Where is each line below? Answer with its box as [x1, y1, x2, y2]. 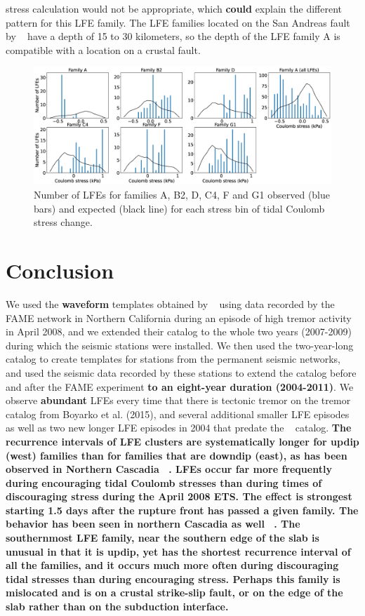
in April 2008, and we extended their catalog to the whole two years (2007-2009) [6, 324, 352, 339]
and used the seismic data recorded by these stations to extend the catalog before [6, 365, 357, 380]
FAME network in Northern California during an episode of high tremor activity [6, 310, 352, 325]
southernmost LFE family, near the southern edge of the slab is [6, 530, 319, 545]
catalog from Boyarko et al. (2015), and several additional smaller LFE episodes [6, 406, 350, 421]
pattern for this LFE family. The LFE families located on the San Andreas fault [6, 15, 350, 29]
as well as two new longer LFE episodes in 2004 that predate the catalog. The [6, 420, 352, 435]
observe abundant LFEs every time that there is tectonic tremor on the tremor [6, 393, 351, 408]
